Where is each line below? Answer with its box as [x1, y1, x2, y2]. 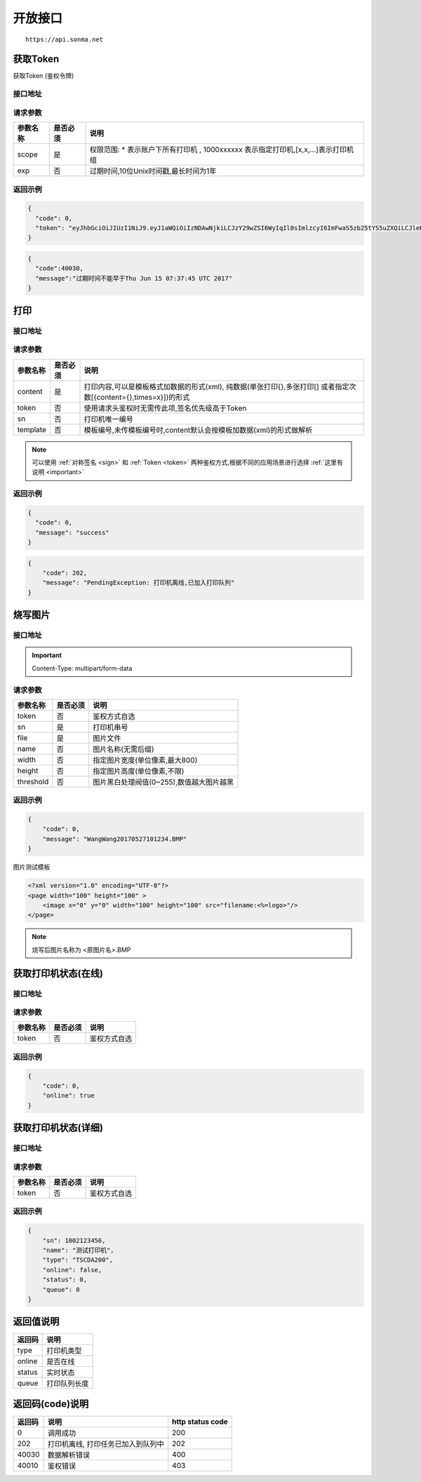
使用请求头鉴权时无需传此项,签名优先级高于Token [83, 403, 247, 413]
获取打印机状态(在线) [13, 967, 103, 979]
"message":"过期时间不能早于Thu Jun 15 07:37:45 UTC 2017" [35, 274, 233, 282]
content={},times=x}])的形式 [96, 392, 190, 402]
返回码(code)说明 [13, 1398, 89, 1410]
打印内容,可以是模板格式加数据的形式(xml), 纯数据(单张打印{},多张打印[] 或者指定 [83, 382, 349, 391]
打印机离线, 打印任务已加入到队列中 [47, 1439, 164, 1448]
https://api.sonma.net [25, 35, 104, 43]
